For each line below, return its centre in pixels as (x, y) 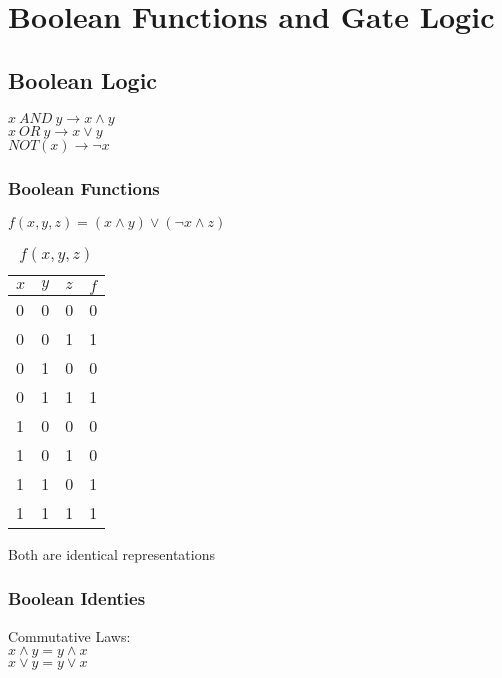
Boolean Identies (77, 598)
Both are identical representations (111, 553)
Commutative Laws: (69, 635)
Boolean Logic (83, 79)
